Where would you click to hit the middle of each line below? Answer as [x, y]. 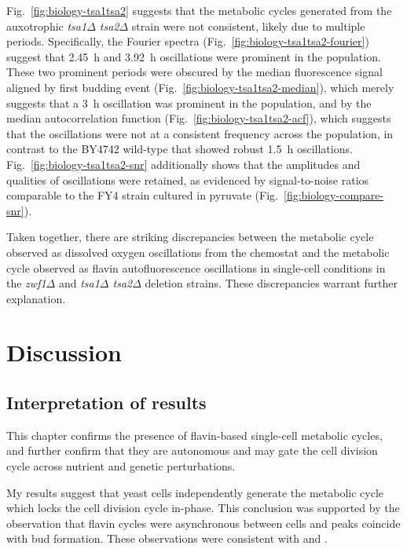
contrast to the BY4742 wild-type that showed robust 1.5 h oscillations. [180, 149]
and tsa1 [79, 283]
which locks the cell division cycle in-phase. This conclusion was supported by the [203, 508]
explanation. [36, 298]
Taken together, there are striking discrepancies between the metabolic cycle [190, 237]
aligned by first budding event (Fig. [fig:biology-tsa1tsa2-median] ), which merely [200, 87]
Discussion [64, 352]
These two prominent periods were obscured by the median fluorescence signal [194, 72]
